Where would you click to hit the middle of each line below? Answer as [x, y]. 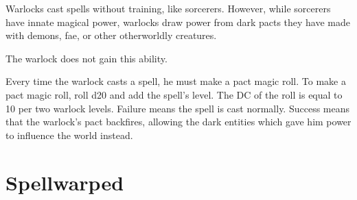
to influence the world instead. [69, 135]
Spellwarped [65, 182]
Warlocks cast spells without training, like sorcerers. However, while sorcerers [168, 8]
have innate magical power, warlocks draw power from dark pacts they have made [178, 22]
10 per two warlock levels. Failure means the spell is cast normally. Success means [178, 108]
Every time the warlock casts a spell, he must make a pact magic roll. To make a [176, 81]
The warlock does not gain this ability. [87, 58]
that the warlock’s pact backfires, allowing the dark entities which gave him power [178, 122]
